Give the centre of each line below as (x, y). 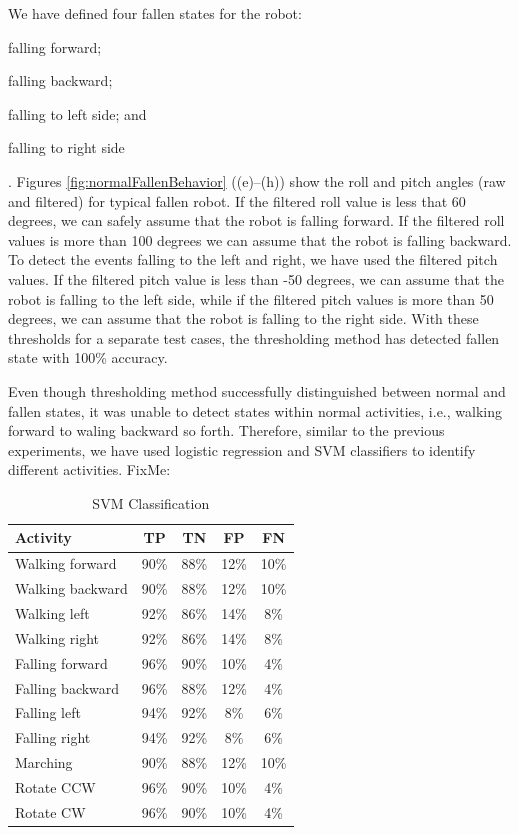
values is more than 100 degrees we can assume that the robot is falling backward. (260, 239)
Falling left (48, 712)
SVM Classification (151, 502)
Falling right (53, 737)
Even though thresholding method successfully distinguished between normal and (257, 390)
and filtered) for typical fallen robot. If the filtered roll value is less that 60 (237, 200)
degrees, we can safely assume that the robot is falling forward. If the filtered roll (256, 220)
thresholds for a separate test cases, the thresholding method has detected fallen (254, 337)
